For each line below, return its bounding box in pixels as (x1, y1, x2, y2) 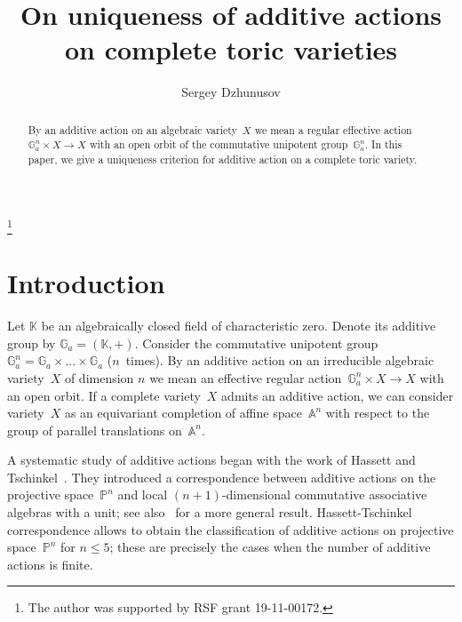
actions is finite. (7, 554, 93, 573)
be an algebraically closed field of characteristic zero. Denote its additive (41, 316, 436, 335)
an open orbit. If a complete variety (7, 386, 201, 404)
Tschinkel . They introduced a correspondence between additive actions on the (7, 467, 436, 486)
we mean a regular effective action (254, 122, 412, 137)
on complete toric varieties (64, 31, 398, 68)
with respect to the (325, 403, 430, 422)
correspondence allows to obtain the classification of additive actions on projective (7, 520, 454, 538)
